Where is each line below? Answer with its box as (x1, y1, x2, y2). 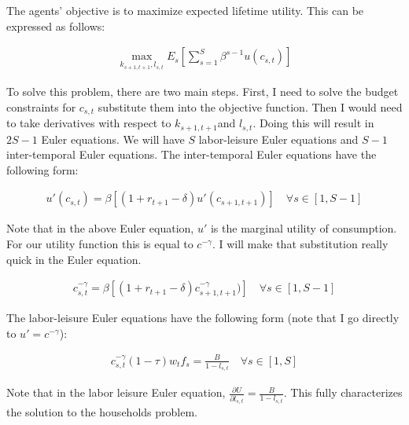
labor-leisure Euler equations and (198, 130, 359, 147)
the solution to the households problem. (6, 404, 197, 420)
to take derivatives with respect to (6, 115, 171, 131)
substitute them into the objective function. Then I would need (98, 98, 403, 115)
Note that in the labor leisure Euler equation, (6, 384, 226, 401)
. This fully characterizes (283, 384, 403, 401)
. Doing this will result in (252, 115, 374, 131)
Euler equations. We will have (41, 130, 185, 147)
